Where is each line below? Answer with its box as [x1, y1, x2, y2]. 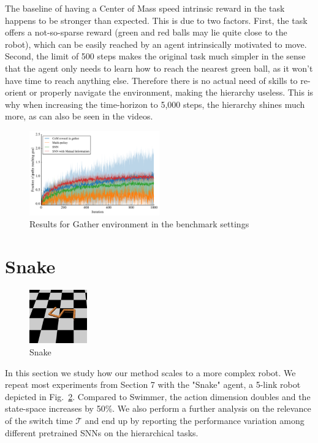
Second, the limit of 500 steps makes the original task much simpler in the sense [5, 50, 306, 62]
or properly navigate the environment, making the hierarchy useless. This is [29, 86, 314, 99]
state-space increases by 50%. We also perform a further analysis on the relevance [5, 402, 311, 415]
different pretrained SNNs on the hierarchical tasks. [5, 426, 199, 439]
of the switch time [5, 414, 73, 427]
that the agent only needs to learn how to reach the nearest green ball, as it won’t [5, 61, 313, 74]
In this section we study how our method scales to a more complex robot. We [5, 366, 296, 379]
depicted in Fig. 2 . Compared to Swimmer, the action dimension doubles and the [5, 390, 311, 403]
